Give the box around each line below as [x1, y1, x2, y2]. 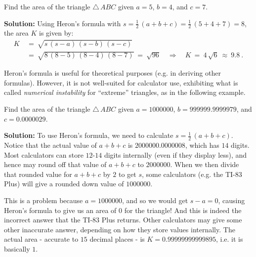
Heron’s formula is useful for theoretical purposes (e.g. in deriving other [4, 68, 221, 78]
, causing [218, 195, 245, 205]
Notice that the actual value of [4, 139, 97, 150]
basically [4, 243, 30, 254]
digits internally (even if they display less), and [104, 149, 247, 160]
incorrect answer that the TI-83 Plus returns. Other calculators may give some [4, 214, 242, 225]
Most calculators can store [4, 149, 84, 160]
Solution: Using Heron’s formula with [4, 18, 121, 28]
